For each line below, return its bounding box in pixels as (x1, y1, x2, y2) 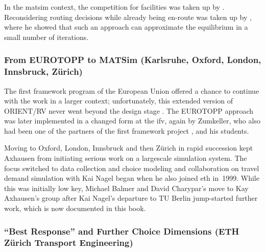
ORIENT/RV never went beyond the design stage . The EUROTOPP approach (4, 105, 254, 116)
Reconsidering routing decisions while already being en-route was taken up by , (4, 11, 252, 22)
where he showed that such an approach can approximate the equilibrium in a (4, 22, 248, 32)
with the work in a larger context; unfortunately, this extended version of (4, 95, 233, 106)
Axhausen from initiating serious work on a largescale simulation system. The (4, 153, 247, 163)
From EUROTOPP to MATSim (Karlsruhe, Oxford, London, (4, 53, 261, 66)
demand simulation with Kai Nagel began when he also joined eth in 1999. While (4, 173, 259, 183)
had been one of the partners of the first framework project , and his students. (4, 125, 249, 136)
